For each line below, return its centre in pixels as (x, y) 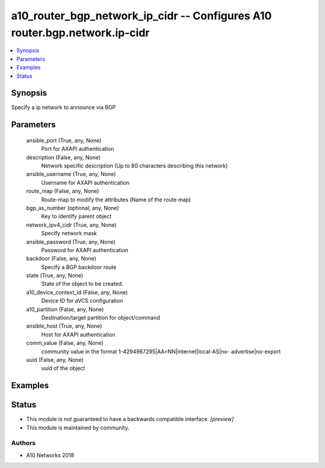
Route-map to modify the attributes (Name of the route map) (116, 200)
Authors (23, 443)
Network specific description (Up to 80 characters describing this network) (135, 166)
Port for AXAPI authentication (78, 149)
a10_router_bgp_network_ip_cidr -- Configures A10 (141, 16)
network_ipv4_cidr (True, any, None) (71, 225)
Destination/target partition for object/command (101, 318)
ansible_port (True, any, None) (64, 140)
